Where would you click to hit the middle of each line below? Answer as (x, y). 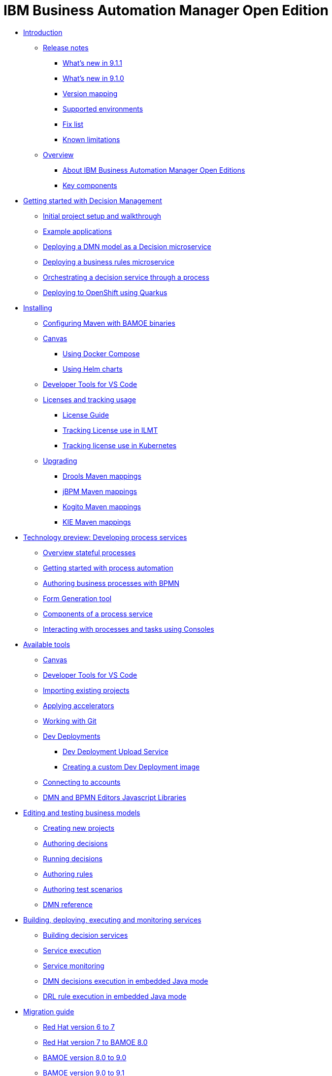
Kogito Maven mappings (102, 506)
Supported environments (103, 109)
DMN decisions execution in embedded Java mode (126, 981)
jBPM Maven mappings (100, 491)
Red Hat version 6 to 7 (79, 1027)
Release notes (66, 47)
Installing (38, 307)
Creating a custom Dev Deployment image (131, 767)
